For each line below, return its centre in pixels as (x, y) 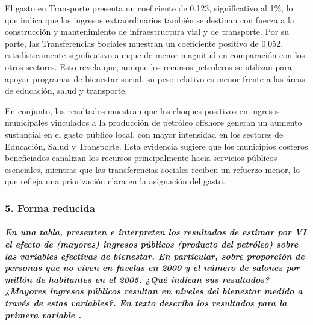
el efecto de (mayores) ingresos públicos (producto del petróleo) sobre (152, 244)
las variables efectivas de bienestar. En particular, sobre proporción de (155, 256)
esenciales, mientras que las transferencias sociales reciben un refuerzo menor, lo (153, 169)
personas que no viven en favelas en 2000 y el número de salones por (152, 268)
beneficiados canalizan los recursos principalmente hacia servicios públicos (141, 158)
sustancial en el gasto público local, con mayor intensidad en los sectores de (144, 134)
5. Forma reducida (50, 208)
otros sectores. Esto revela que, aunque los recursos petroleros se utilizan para (148, 66)
